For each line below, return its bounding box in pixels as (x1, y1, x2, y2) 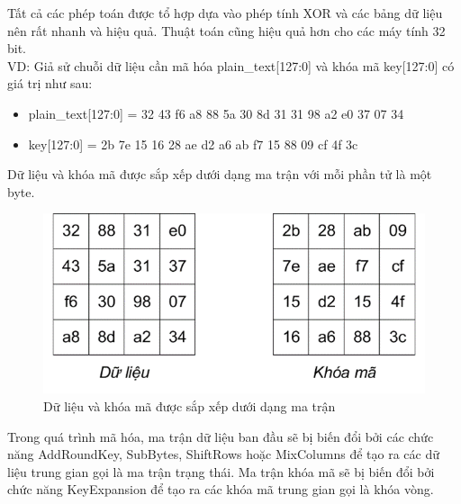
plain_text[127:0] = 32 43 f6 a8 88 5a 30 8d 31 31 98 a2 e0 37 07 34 (28, 103, 404, 122)
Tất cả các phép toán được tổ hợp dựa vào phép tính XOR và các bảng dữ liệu (7, 4, 443, 22)
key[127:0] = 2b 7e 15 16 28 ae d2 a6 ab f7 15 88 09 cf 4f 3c (28, 134, 358, 153)
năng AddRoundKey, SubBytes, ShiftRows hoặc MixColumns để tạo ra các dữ (7, 445, 440, 463)
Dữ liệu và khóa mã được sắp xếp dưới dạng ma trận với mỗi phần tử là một (7, 165, 432, 184)
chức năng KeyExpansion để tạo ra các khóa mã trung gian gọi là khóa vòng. (7, 480, 434, 499)
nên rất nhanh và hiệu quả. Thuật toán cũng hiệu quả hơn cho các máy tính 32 (7, 21, 446, 40)
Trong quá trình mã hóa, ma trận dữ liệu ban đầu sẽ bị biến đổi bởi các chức (7, 427, 434, 445)
